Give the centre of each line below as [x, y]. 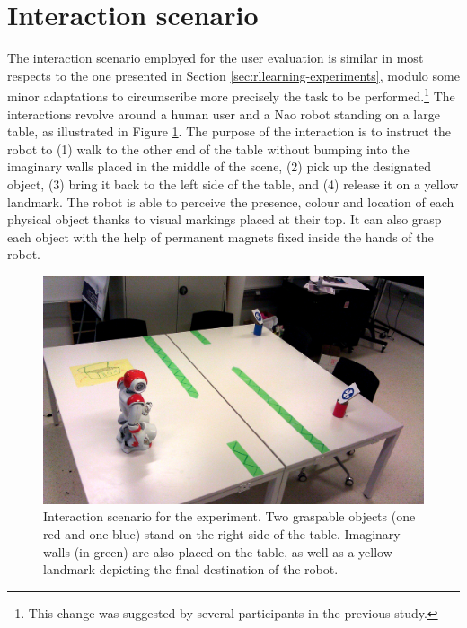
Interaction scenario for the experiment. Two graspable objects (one [229, 516]
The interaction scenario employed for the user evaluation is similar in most [216, 58]
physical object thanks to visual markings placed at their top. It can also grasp [225, 219]
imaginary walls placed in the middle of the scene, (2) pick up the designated [219, 166]
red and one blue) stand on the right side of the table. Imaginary [222, 533]
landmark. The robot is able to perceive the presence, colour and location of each [231, 201]
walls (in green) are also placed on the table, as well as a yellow [218, 551]
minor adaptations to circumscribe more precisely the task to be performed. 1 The [231, 95]
